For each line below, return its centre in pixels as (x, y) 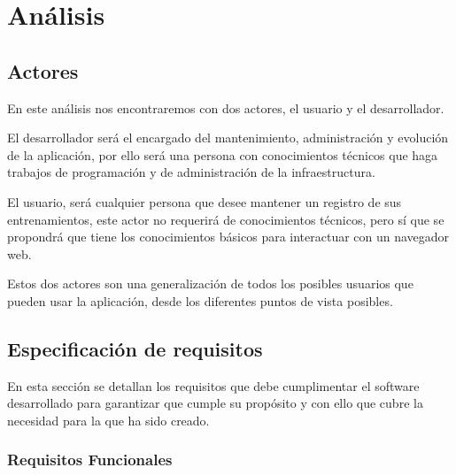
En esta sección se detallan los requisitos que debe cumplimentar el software (213, 385)
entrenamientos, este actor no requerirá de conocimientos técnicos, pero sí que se (226, 219)
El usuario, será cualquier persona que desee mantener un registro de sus (205, 201)
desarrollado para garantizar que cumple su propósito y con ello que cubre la (215, 403)
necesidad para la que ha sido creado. (108, 420)
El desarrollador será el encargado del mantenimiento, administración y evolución (228, 138)
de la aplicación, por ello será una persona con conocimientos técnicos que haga (223, 154)
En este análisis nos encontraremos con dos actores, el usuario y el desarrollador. (226, 107)
